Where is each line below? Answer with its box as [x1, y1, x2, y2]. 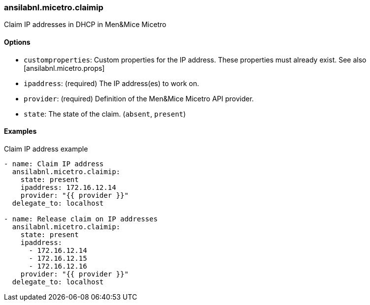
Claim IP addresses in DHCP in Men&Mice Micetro [4, 20, 167, 29]
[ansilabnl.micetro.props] [24, 63, 105, 72]
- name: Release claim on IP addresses [4, 214, 158, 223]
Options [4, 37, 31, 46]
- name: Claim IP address [4, 159, 104, 168]
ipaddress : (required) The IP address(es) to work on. [24, 79, 199, 88]
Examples [4, 127, 37, 136]
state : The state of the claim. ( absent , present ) [24, 109, 186, 118]
